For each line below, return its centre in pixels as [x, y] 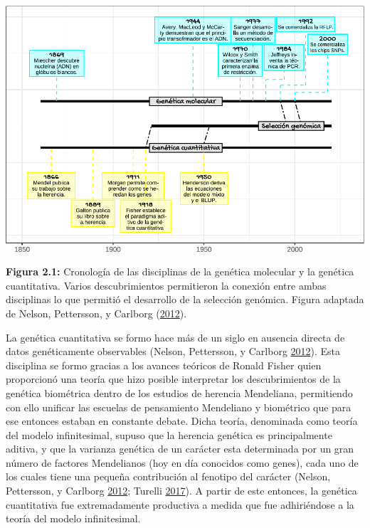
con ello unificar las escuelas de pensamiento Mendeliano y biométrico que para [179, 407]
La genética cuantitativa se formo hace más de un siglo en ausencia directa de [175, 337]
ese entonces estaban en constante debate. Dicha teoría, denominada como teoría [182, 421]
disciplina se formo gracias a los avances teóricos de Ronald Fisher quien [164, 365]
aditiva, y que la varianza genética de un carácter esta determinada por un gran [180, 449]
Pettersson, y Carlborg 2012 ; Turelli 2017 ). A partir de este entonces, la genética [181, 491]
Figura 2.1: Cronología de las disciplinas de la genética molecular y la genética [180, 271]
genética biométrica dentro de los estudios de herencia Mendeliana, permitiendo [179, 392]
